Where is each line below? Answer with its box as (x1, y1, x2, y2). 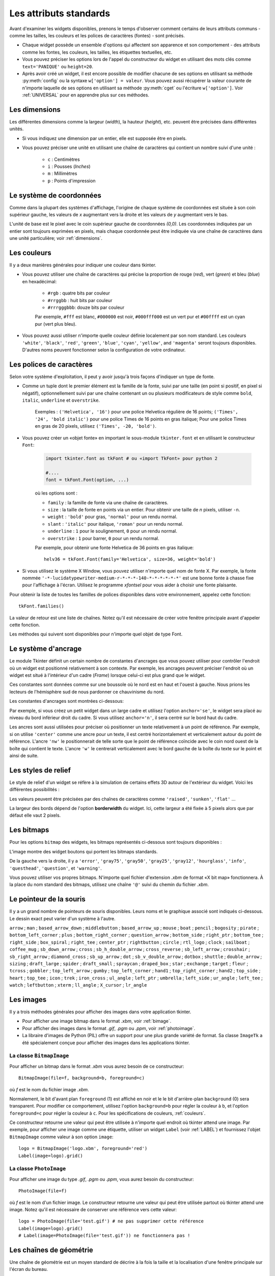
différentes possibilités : (9, 787, 60, 793)
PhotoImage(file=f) (18, 1188, 67, 1194)
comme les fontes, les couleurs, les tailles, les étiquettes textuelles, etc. (22, 49, 173, 55)
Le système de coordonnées (9, 191, 102, 200)
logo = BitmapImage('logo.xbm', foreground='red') (18, 1146, 148, 1151)
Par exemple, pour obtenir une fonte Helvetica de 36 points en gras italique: (35, 544, 194, 551)
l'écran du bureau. (9, 1266, 48, 1272)
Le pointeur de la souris (9, 895, 86, 903)
